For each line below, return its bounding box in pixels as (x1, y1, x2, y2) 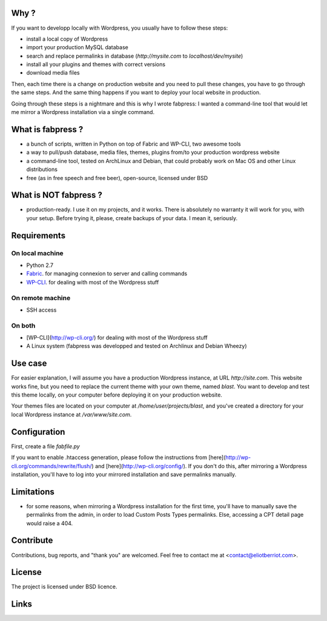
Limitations (11, 486, 54, 497)
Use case (11, 358, 47, 369)
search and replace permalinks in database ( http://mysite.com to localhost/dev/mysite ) (26, 52, 243, 59)
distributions (26, 166, 58, 173)
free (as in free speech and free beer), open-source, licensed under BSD (26, 174, 208, 181)
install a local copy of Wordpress (26, 35, 108, 42)
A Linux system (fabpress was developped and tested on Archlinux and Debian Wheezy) (26, 343, 248, 350)
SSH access (26, 306, 57, 314)
